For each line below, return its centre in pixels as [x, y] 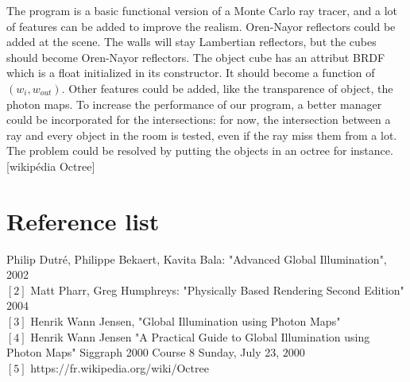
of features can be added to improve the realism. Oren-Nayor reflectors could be [201, 26]
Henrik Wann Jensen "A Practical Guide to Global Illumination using [200, 336]
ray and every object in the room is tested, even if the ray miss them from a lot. [202, 135]
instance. [372, 150]
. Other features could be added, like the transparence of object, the [227, 88]
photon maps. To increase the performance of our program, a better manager [194, 104]
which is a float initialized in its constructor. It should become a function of [191, 73]
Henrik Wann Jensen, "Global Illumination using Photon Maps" [186, 321]
